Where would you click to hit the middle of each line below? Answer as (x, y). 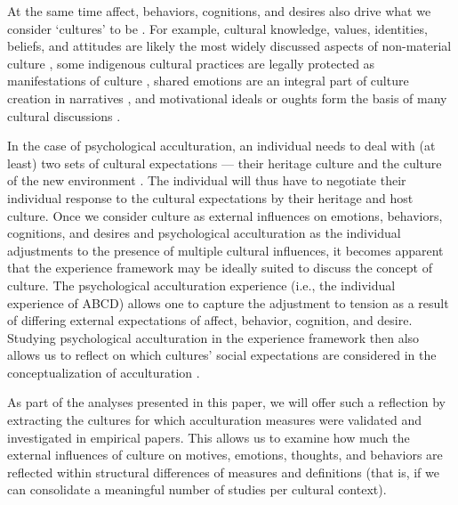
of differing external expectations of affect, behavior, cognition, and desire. (210, 320)
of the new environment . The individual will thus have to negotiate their (207, 180)
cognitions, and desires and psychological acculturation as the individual (204, 233)
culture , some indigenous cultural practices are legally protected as (191, 63)
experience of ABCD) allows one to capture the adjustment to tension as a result (228, 302)
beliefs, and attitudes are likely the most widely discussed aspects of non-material (229, 46)
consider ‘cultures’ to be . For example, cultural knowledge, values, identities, (217, 28)
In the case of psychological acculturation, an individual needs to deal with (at (221, 146)
